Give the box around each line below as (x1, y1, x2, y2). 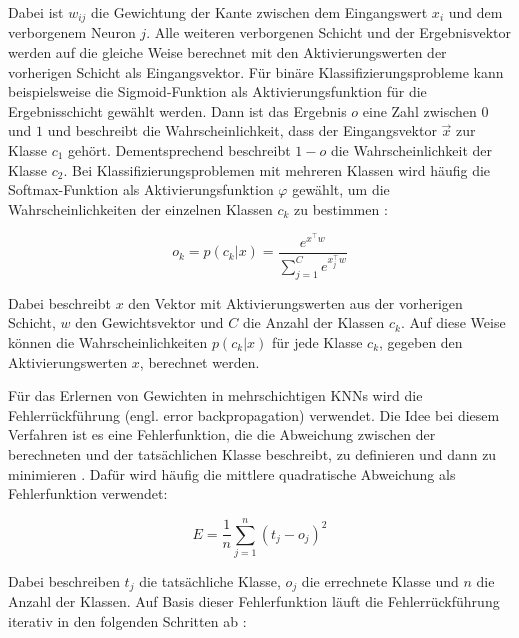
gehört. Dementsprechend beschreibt (68, 140, 291, 161)
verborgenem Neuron (8, 22, 136, 43)
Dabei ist (8, 2, 64, 22)
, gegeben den (379, 331, 463, 352)
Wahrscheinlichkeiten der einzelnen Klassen (8, 198, 273, 219)
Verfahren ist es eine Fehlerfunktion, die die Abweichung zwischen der (8, 424, 436, 445)
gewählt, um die (292, 179, 390, 200)
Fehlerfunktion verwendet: (8, 483, 168, 504)
